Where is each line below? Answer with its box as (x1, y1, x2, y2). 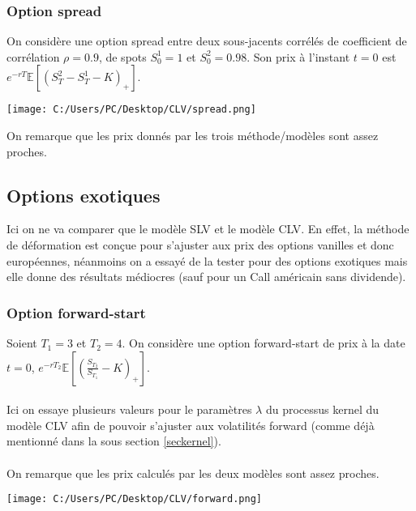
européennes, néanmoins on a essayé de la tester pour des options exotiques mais (6, 252, 408, 269)
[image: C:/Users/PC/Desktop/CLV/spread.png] (6, 104, 256, 116)
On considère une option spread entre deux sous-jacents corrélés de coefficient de (6, 32, 407, 49)
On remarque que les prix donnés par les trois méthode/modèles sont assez (6, 127, 379, 144)
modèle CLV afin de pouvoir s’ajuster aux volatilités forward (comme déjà (6, 416, 375, 433)
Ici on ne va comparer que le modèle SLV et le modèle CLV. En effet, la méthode (6, 220, 410, 237)
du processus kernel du (265, 401, 380, 418)
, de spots (98, 48, 147, 65)
